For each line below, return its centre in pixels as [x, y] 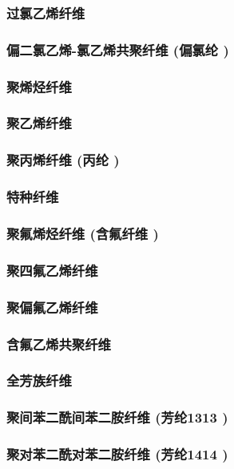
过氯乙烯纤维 [46, 12]
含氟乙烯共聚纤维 [59, 344]
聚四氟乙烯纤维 [52, 270]
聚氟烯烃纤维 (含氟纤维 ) [83, 233]
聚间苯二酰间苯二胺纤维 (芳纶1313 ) [117, 417]
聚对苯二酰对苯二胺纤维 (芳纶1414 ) [117, 454]
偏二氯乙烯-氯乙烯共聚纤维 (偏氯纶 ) [118, 49]
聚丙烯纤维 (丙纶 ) [63, 160]
